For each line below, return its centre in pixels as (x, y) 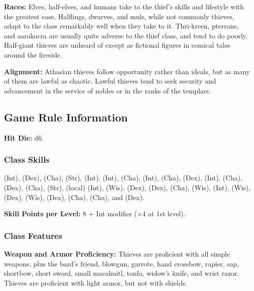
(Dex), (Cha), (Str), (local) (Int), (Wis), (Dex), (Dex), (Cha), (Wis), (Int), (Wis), (127, 187)
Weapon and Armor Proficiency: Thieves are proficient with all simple (117, 253)
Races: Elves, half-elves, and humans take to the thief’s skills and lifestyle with (124, 6)
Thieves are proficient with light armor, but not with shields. (96, 282)
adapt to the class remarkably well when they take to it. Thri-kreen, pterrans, (121, 26)
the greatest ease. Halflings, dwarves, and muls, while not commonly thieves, (119, 16)
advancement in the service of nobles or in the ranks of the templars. (108, 90)
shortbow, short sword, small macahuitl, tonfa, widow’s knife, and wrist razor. (122, 273)
